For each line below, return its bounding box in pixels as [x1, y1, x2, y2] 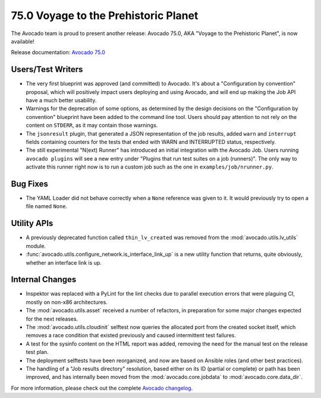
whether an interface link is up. [26, 259, 102, 266]
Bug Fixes [11, 178, 49, 189]
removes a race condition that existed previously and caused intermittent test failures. [26, 332, 236, 339]
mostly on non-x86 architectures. [26, 298, 108, 306]
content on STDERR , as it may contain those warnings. [26, 122, 158, 129]
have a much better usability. [26, 97, 97, 104]
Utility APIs [11, 218, 53, 228]
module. [26, 242, 46, 249]
